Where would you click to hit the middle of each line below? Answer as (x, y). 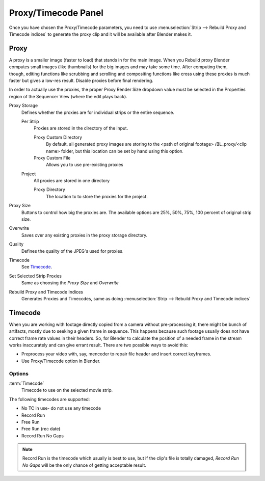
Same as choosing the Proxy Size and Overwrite (70, 283)
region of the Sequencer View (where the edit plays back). (68, 96)
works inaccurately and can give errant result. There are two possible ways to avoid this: (99, 345)
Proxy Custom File (52, 158)
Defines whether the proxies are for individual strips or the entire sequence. (98, 112)
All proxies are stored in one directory (72, 181)
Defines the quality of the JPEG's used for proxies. (72, 251)
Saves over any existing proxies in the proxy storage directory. (84, 235)
